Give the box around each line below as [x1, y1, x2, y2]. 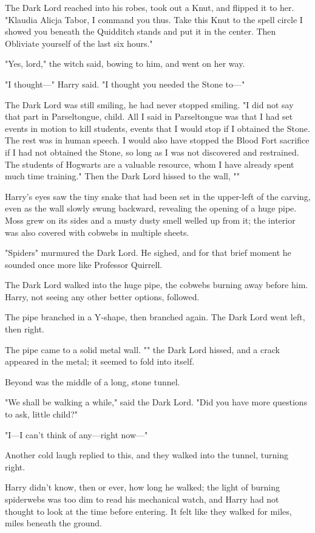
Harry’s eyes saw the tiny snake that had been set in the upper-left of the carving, [5, 190, 311, 202]
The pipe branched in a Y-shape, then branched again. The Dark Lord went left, [5, 311, 305, 323]
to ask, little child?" [5, 408, 78, 421]
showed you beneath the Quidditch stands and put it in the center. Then [5, 25, 276, 38]
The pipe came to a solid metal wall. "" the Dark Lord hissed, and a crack [5, 343, 280, 356]
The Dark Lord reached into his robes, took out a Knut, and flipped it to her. [5, 1, 294, 13]
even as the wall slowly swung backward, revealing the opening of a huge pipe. [5, 202, 297, 215]
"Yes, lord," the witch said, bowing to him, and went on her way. [5, 57, 245, 70]
